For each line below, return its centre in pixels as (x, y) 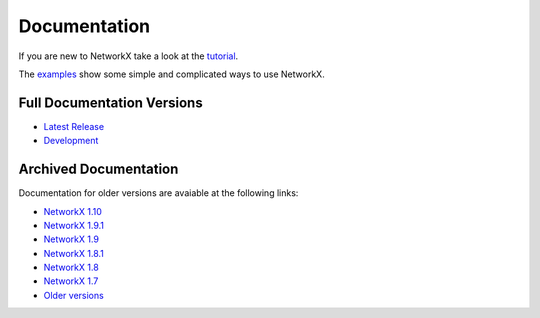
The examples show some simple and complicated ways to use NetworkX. (171, 74)
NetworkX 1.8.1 (74, 253)
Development (71, 141)
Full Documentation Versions (111, 102)
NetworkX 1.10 (72, 211)
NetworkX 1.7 (71, 281)
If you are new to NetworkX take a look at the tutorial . (128, 56)
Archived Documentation (98, 169)
